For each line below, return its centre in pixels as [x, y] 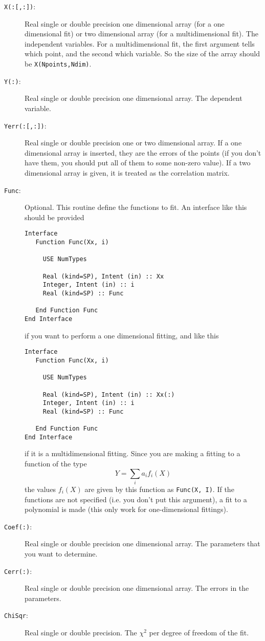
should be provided [54, 217]
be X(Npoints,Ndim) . [58, 64]
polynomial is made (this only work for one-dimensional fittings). [126, 509]
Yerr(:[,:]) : [25, 125]
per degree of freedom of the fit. [199, 633]
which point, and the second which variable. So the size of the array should [142, 54]
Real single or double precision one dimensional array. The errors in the [137, 588]
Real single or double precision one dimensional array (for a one [125, 23]
